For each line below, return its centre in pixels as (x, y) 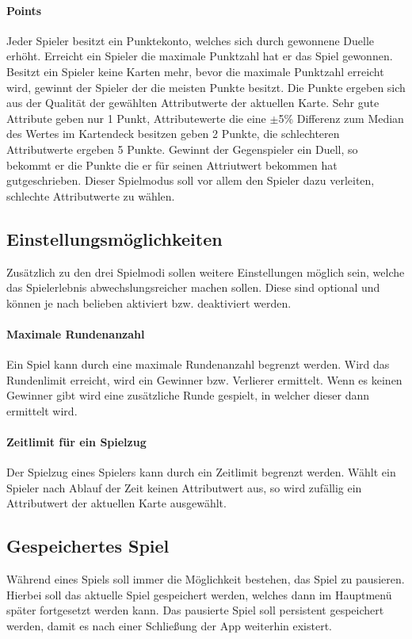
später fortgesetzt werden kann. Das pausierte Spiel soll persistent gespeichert (195, 610)
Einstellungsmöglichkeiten (114, 238)
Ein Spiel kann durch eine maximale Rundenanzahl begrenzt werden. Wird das (198, 364)
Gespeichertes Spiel (88, 546)
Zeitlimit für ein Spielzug (76, 442)
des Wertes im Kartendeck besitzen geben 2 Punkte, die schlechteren (173, 134)
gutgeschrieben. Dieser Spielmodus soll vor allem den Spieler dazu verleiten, (191, 180)
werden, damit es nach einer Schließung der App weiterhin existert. (170, 626)
